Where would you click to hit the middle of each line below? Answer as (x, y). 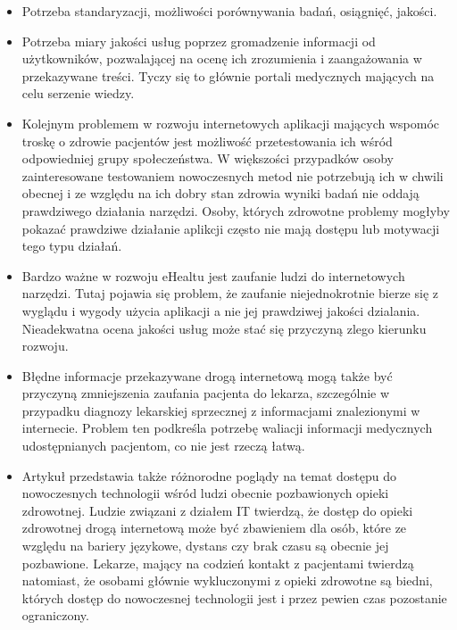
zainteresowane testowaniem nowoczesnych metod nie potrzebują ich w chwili (233, 175)
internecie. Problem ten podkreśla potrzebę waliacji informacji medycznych (227, 428)
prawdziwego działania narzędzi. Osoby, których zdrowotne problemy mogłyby (236, 210)
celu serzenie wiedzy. (78, 93)
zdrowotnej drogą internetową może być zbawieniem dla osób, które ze (214, 528)
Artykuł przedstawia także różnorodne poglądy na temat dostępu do (209, 475)
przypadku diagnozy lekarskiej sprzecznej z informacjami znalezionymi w (221, 410)
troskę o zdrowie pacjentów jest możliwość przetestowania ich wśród (207, 141)
